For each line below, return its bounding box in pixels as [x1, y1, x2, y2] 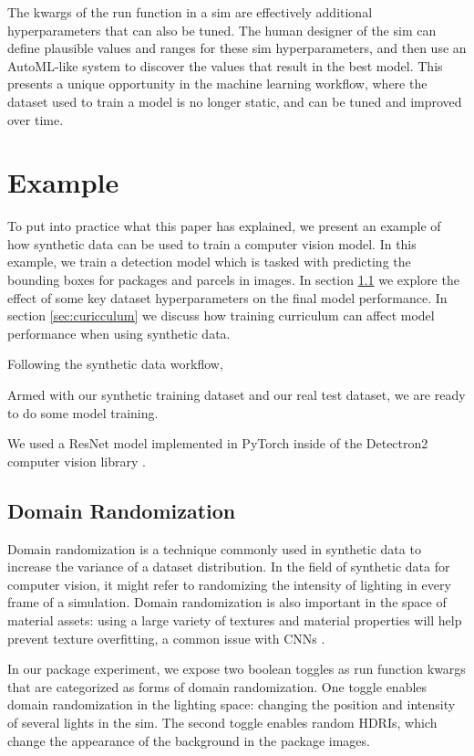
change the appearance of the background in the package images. [7, 730, 370, 750]
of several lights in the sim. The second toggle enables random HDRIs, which [7, 712, 438, 731]
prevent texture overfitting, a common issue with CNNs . [7, 628, 325, 647]
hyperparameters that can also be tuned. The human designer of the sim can [7, 20, 437, 39]
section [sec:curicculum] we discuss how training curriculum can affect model [7, 306, 435, 325]
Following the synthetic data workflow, [7, 354, 223, 373]
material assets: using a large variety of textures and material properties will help [7, 610, 462, 629]
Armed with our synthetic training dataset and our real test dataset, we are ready [7, 385, 466, 404]
